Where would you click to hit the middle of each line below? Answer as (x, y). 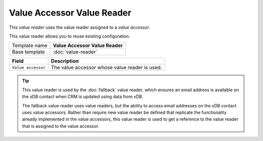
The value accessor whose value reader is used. (106, 67)
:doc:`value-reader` (75, 52)
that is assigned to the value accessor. (61, 126)
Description (65, 61)
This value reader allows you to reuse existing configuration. (70, 36)
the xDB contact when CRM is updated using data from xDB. (83, 97)
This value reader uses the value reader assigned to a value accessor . (80, 27)
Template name (30, 45)
